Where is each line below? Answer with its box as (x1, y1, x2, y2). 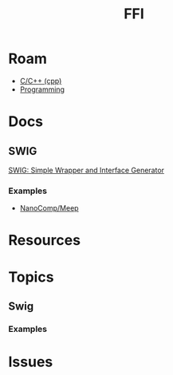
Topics (8, 268, 54, 286)
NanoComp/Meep (19, 203, 79, 213)
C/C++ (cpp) (19, 76, 62, 85)
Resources (8, 231, 81, 250)
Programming (19, 85, 65, 94)
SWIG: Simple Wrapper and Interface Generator (8, 165, 165, 175)
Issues (8, 353, 53, 371)
